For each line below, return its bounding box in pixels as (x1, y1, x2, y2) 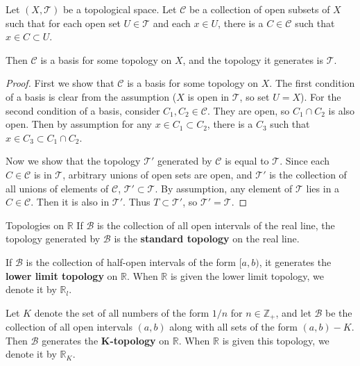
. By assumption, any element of (155, 181, 293, 195)
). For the (300, 89, 341, 103)
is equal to (225, 153, 269, 168)
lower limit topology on (6, 268, 118, 283)
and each (153, 15, 191, 30)
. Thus (123, 194, 151, 209)
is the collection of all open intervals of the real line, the (96, 217, 335, 232)
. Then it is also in (31, 194, 110, 209)
